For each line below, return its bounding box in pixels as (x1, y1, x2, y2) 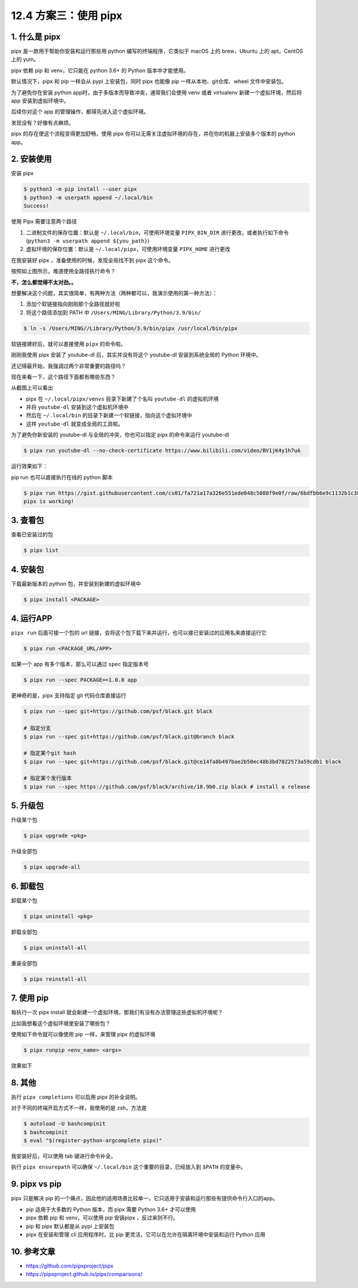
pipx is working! (23, 498, 75, 504)
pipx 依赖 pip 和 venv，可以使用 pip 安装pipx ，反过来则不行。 (26, 1214, 179, 1222)
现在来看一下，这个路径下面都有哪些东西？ (11, 373, 116, 380)
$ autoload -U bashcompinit (23, 1121, 106, 1127)
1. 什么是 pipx (11, 32, 61, 42)
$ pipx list (23, 547, 59, 554)
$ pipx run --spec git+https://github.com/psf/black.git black (23, 708, 213, 715)
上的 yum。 (11, 56, 39, 63)
